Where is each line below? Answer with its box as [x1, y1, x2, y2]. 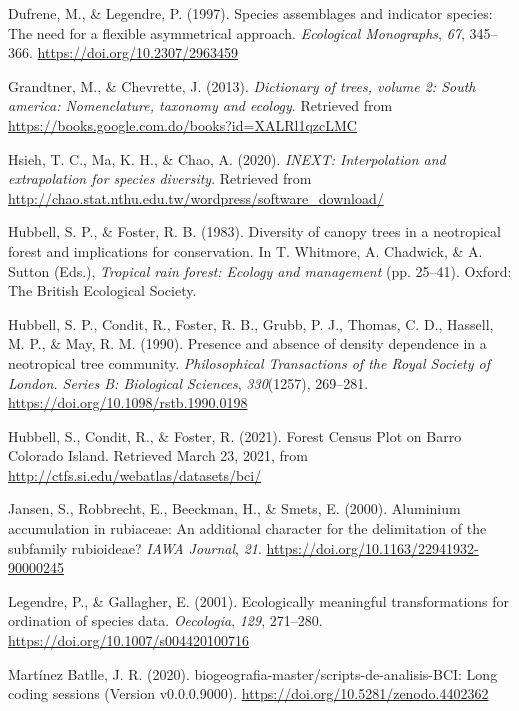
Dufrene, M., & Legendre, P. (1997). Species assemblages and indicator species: [8, 3, 493, 23]
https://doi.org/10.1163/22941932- [266, 537, 479, 558]
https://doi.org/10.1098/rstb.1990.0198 [8, 392, 248, 413]
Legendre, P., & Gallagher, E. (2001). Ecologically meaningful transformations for [8, 590, 510, 611]
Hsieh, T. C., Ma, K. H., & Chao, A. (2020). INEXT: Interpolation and [8, 148, 446, 169]
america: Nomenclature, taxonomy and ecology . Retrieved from [8, 95, 393, 116]
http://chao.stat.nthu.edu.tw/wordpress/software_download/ [8, 187, 384, 208]
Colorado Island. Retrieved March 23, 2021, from [8, 445, 308, 466]
